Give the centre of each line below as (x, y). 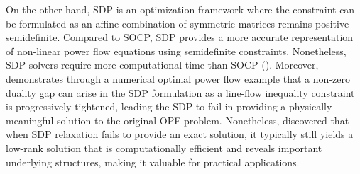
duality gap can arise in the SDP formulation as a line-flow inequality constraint (180, 92)
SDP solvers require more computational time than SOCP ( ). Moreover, (162, 65)
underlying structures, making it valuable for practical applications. (153, 162)
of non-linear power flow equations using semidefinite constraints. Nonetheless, (176, 51)
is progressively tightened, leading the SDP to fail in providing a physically (169, 106)
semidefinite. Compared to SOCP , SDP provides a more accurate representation (180, 37)
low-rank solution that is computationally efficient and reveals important (164, 147)
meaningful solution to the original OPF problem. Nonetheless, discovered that (178, 120)
